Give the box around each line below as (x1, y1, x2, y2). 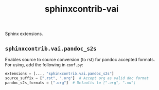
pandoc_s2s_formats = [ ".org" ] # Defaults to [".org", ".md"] (5, 80, 136, 85)
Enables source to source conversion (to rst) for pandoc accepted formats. (5, 57, 155, 62)
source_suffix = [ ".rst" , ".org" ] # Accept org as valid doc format (5, 75, 149, 81)
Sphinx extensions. (5, 31, 43, 37)
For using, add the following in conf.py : (5, 62, 84, 68)
